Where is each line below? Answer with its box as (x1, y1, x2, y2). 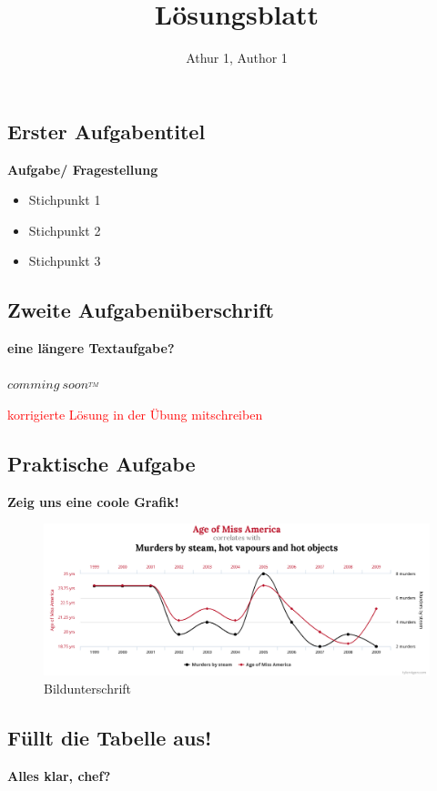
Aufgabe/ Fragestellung (7, 159, 158, 178)
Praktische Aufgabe (7, 449, 196, 477)
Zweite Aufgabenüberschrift (7, 296, 274, 324)
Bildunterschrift (44, 678, 132, 697)
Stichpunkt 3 (28, 251, 101, 270)
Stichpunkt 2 (28, 220, 101, 239)
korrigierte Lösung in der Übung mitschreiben (7, 404, 263, 423)
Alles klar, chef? (7, 766, 111, 785)
